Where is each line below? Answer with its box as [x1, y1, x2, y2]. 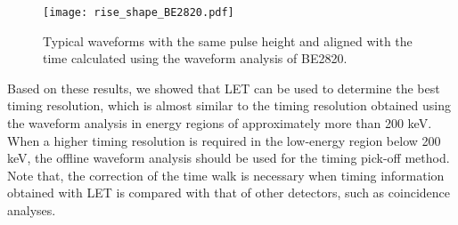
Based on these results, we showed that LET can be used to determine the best [7, 78, 440, 97]
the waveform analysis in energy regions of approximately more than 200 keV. [7, 114, 432, 133]
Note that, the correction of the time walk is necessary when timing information [7, 165, 445, 184]
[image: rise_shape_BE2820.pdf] [43, 6, 234, 19]
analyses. [7, 201, 56, 219]
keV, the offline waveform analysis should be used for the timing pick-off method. [7, 149, 450, 167]
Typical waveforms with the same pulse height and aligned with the [43, 31, 413, 50]
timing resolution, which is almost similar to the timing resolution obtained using [7, 96, 451, 115]
